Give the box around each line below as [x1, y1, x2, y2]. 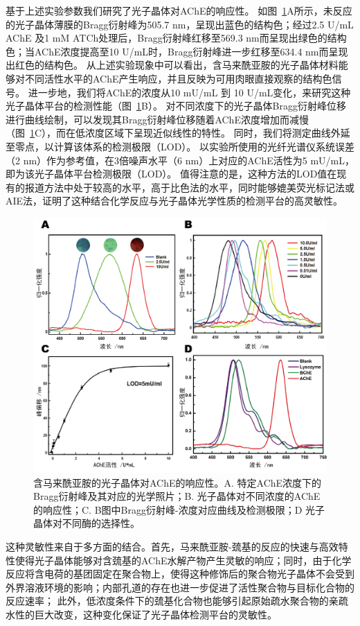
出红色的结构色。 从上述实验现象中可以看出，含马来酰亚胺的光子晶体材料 [6, 58, 339, 72]
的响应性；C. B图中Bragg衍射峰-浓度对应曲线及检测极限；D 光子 [33, 502, 325, 516]
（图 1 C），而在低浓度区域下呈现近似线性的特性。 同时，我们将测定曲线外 [6, 125, 341, 140]
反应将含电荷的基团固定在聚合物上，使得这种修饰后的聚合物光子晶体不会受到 [6, 566, 354, 581]
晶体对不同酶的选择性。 [33, 516, 140, 530]
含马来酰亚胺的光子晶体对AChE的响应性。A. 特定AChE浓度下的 [33, 475, 322, 489]
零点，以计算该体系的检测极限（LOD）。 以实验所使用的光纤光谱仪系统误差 [15, 139, 354, 153]
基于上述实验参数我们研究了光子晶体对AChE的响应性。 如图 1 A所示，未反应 [6, 3, 352, 17]
